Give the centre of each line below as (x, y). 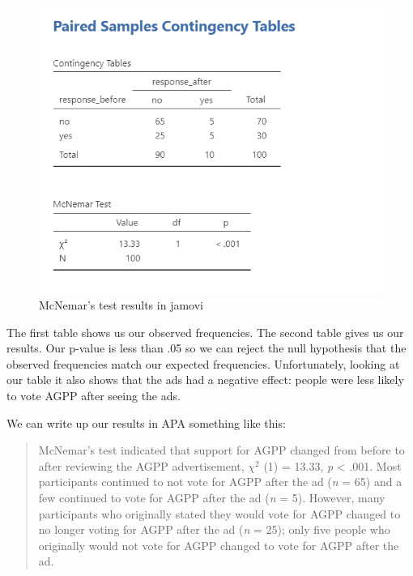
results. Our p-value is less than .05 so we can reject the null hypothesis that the (206, 348)
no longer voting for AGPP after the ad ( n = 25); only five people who (214, 529)
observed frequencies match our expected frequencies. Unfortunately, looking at (203, 363)
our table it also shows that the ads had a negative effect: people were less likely (205, 380)
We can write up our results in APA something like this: (146, 422)
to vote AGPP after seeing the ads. (94, 396)
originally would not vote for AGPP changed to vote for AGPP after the (219, 545)
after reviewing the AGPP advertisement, (141, 465)
